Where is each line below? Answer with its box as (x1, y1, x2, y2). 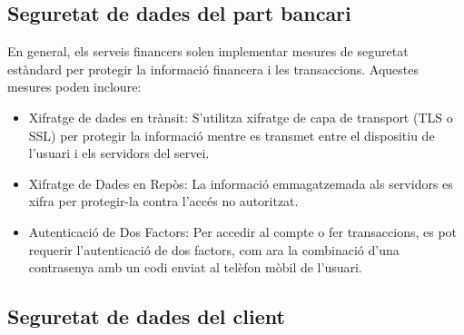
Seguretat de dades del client (7, 302, 285, 330)
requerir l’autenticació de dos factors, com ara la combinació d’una (28, 240, 400, 259)
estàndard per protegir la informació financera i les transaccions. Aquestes (7, 59, 420, 78)
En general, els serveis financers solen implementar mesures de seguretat (7, 42, 409, 61)
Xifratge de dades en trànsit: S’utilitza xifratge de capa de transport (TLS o (28, 107, 453, 126)
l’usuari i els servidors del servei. (28, 143, 210, 163)
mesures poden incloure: (7, 77, 142, 96)
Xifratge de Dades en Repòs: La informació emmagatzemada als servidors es (28, 173, 453, 192)
